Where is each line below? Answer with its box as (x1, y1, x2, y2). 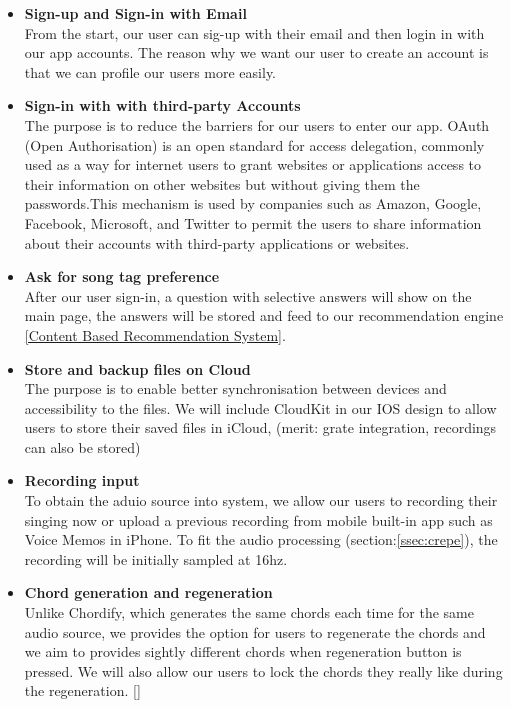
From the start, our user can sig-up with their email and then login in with (24, 22, 485, 43)
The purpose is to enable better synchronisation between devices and (24, 378, 447, 399)
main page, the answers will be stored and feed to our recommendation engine (24, 305, 504, 326)
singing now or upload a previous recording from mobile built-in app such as (24, 509, 493, 530)
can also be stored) (24, 436, 141, 457)
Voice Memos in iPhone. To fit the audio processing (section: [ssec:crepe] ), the (24, 529, 498, 550)
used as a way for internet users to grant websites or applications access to (24, 154, 481, 175)
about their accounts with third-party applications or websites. (24, 232, 410, 253)
